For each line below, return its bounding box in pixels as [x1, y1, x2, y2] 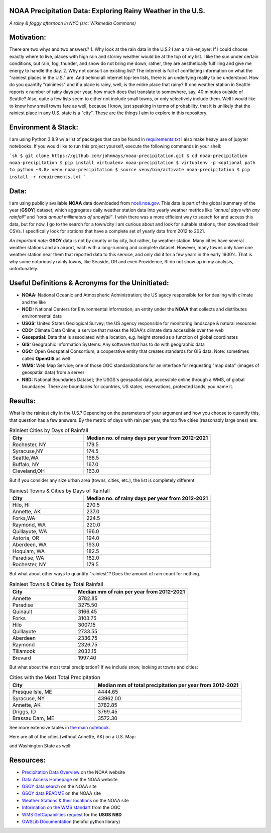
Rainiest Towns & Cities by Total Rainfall [9, 580, 103, 587]
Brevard [12, 654, 31, 661]
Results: [9, 397, 36, 405]
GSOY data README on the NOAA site [22, 790, 101, 796]
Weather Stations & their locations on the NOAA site [22, 797, 129, 803]
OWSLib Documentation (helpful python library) [22, 818, 120, 824]
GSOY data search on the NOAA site [22, 783, 97, 790]
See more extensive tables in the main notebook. [9, 724, 110, 730]
